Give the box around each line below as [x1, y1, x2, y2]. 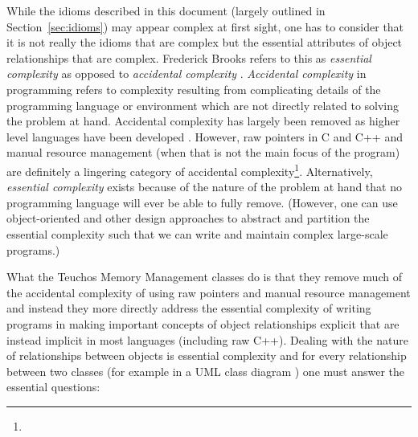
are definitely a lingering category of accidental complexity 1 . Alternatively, [6, 160, 373, 179]
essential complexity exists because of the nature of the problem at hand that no [6, 178, 402, 195]
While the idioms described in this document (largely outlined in [6, 2, 326, 18]
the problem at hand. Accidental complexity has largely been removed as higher [6, 112, 400, 129]
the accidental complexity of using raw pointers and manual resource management [6, 284, 411, 300]
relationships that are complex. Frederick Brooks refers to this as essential [6, 49, 371, 66]
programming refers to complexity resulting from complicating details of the [6, 80, 381, 97]
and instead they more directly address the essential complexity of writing [6, 300, 371, 317]
